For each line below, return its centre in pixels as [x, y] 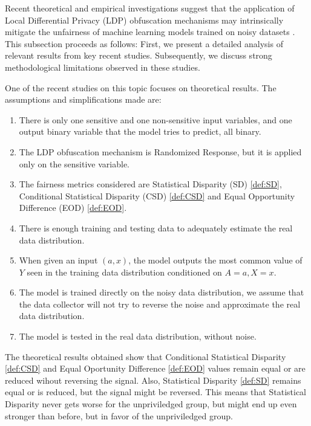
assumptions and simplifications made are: [83, 99]
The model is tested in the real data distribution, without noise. [138, 336]
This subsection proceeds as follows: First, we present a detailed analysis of [144, 43]
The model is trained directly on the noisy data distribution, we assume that [162, 292]
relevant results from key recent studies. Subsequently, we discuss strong [139, 55]
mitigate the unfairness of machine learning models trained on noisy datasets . [150, 32]
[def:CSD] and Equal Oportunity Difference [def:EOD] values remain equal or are [155, 368]
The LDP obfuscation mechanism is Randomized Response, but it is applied [160, 151]
